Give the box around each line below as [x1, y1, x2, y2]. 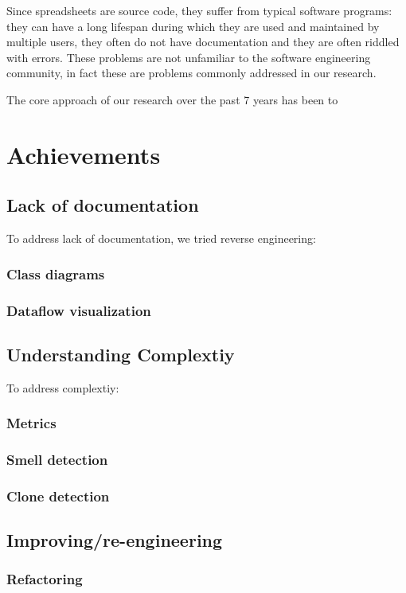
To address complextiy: [6, 379, 119, 396]
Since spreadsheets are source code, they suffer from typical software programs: [6, 2, 392, 18]
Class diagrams [6, 263, 105, 283]
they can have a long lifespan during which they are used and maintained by [6, 18, 380, 34]
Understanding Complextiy [6, 341, 235, 366]
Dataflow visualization [6, 300, 151, 320]
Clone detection [6, 486, 110, 505]
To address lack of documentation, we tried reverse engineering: [6, 230, 316, 247]
